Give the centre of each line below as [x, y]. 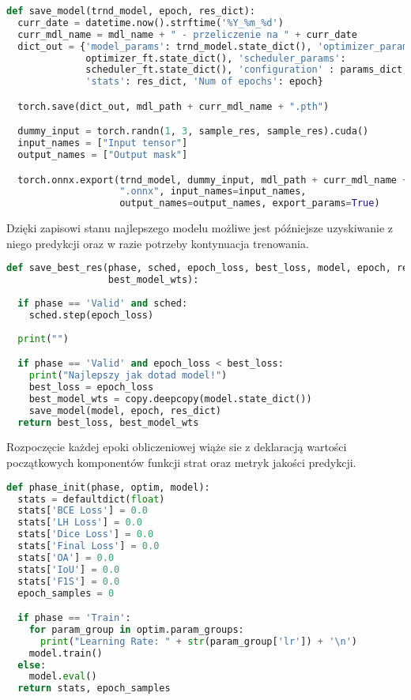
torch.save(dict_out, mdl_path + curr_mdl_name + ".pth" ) [173, 106]
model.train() [66, 653]
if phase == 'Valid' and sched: [103, 304]
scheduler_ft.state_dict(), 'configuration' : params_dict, [247, 70]
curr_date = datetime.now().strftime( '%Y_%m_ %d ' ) [151, 23]
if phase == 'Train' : [74, 618]
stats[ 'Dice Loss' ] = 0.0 [86, 534]
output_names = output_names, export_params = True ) [250, 203]
